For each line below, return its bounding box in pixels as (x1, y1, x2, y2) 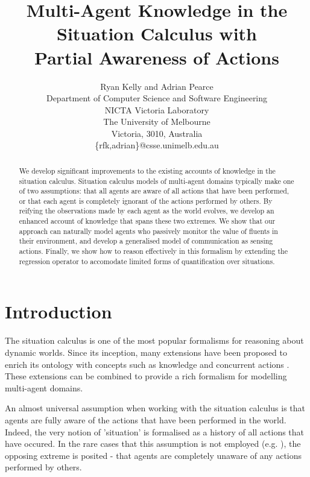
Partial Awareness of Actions (34, 45, 279, 69)
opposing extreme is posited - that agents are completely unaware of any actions (5, 449, 302, 461)
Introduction (5, 299, 112, 324)
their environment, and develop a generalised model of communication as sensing (19, 236, 273, 246)
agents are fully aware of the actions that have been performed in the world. (5, 413, 286, 426)
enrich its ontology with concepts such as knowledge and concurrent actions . (5, 358, 289, 370)
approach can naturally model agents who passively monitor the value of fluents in (19, 226, 278, 236)
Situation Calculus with (57, 21, 257, 46)
